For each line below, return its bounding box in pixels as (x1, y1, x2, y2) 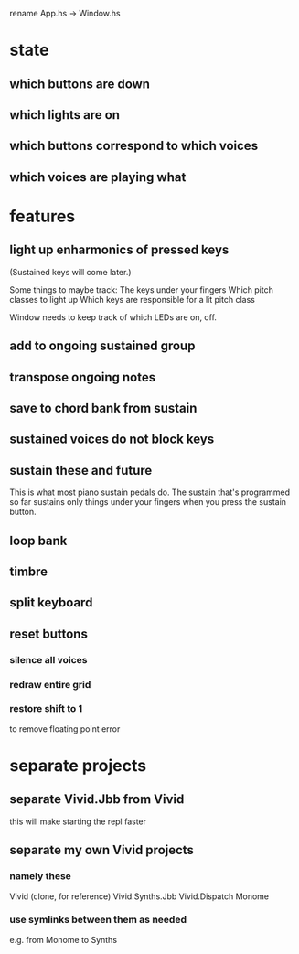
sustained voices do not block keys (9, 432, 215, 447)
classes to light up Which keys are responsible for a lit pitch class (9, 294, 256, 305)
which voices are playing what (9, 169, 187, 185)
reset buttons (9, 626, 89, 641)
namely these (9, 870, 71, 883)
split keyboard (9, 595, 93, 611)
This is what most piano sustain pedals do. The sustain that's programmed (9, 487, 291, 498)
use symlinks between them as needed (9, 914, 187, 927)
